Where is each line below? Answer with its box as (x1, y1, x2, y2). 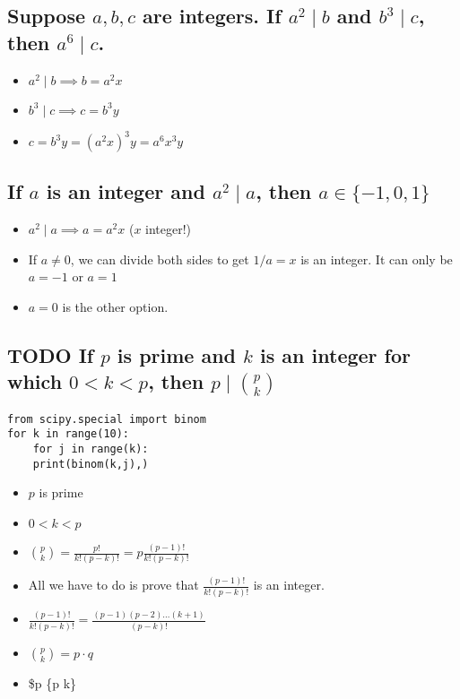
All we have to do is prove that (28, 575, 199, 594)
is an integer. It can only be (300, 249, 453, 268)
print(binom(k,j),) (32, 457, 149, 470)
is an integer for (260, 341, 411, 369)
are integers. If (143, 2, 282, 30)
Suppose (7, 2, 86, 30)
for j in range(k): (32, 442, 149, 455)
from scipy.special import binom (7, 412, 206, 426)
